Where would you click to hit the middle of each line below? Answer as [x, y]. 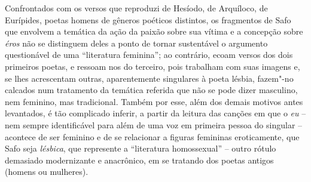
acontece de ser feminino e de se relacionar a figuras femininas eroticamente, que [152, 136]
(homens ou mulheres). [47, 172]
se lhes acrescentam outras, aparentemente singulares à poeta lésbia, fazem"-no [149, 78]
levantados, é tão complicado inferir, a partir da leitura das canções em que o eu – [155, 113]
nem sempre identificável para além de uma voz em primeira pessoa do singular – [154, 124]
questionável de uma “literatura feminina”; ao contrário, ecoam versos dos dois [149, 55]
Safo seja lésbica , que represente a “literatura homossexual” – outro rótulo [141, 148]
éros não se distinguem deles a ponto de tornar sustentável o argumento [136, 43]
